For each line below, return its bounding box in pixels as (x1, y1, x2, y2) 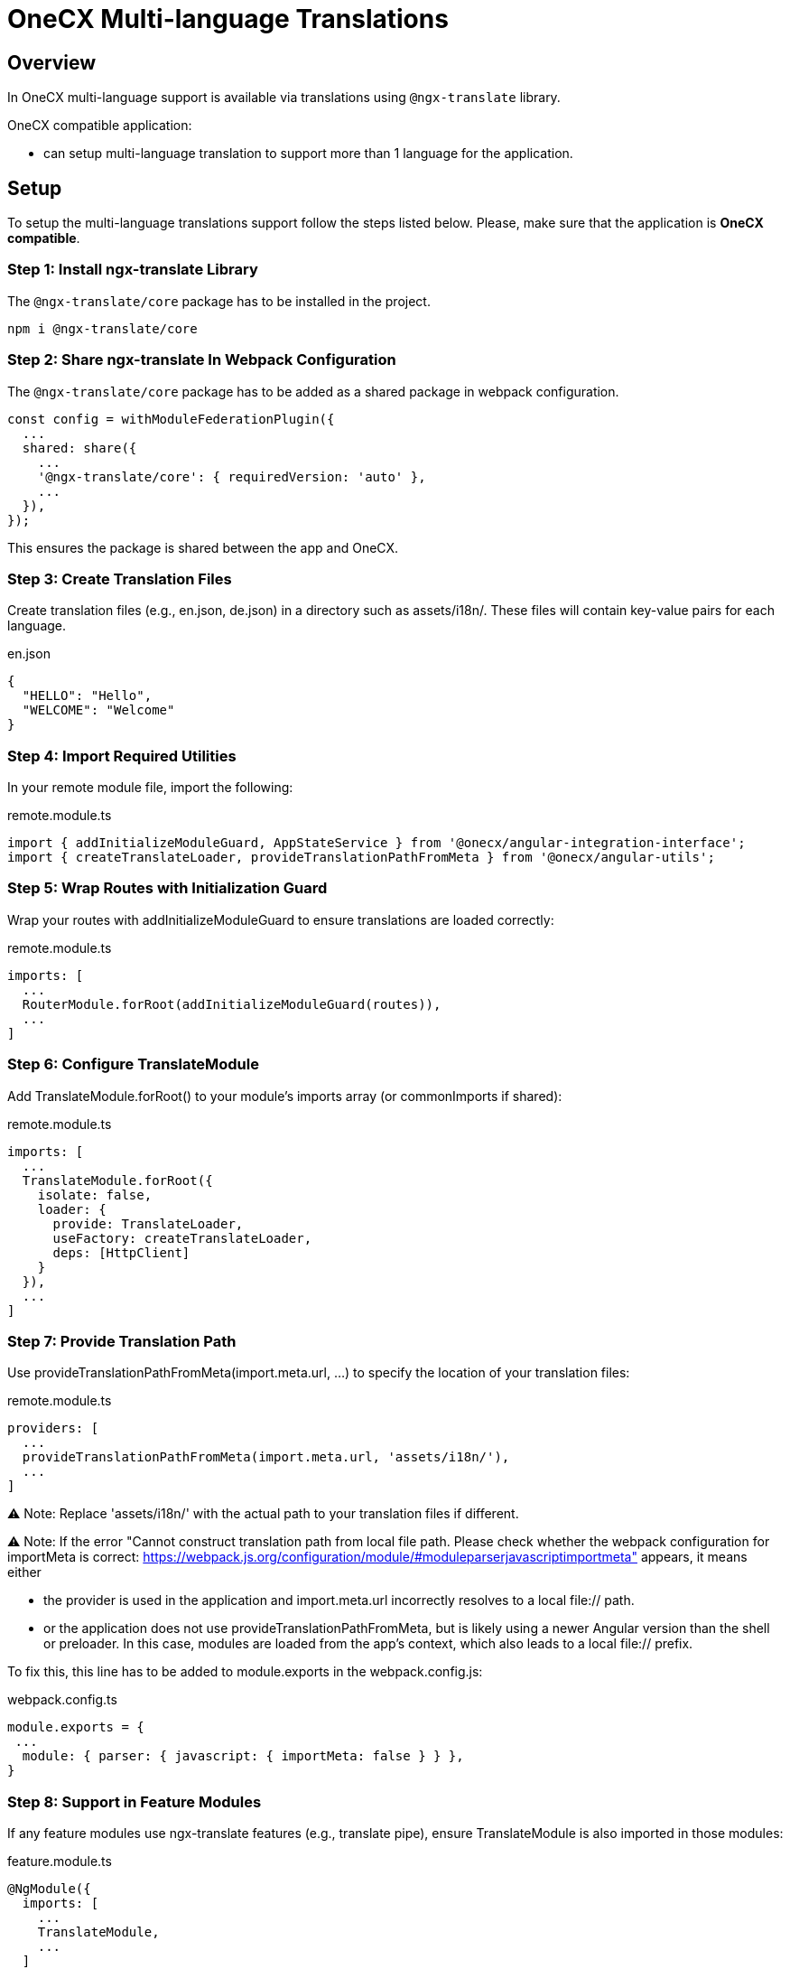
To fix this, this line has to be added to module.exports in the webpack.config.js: (7, 1664, 483, 1680)
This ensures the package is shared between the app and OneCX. (7, 539, 399, 555)
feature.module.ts (7, 1853, 112, 1870)
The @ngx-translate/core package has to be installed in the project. (7, 293, 431, 309)
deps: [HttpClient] (52, 1245, 191, 1260)
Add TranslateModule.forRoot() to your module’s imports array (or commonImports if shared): (7, 1087, 562, 1104)
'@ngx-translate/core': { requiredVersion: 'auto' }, (37, 469, 426, 484)
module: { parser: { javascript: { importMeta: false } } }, (22, 1749, 464, 1764)
